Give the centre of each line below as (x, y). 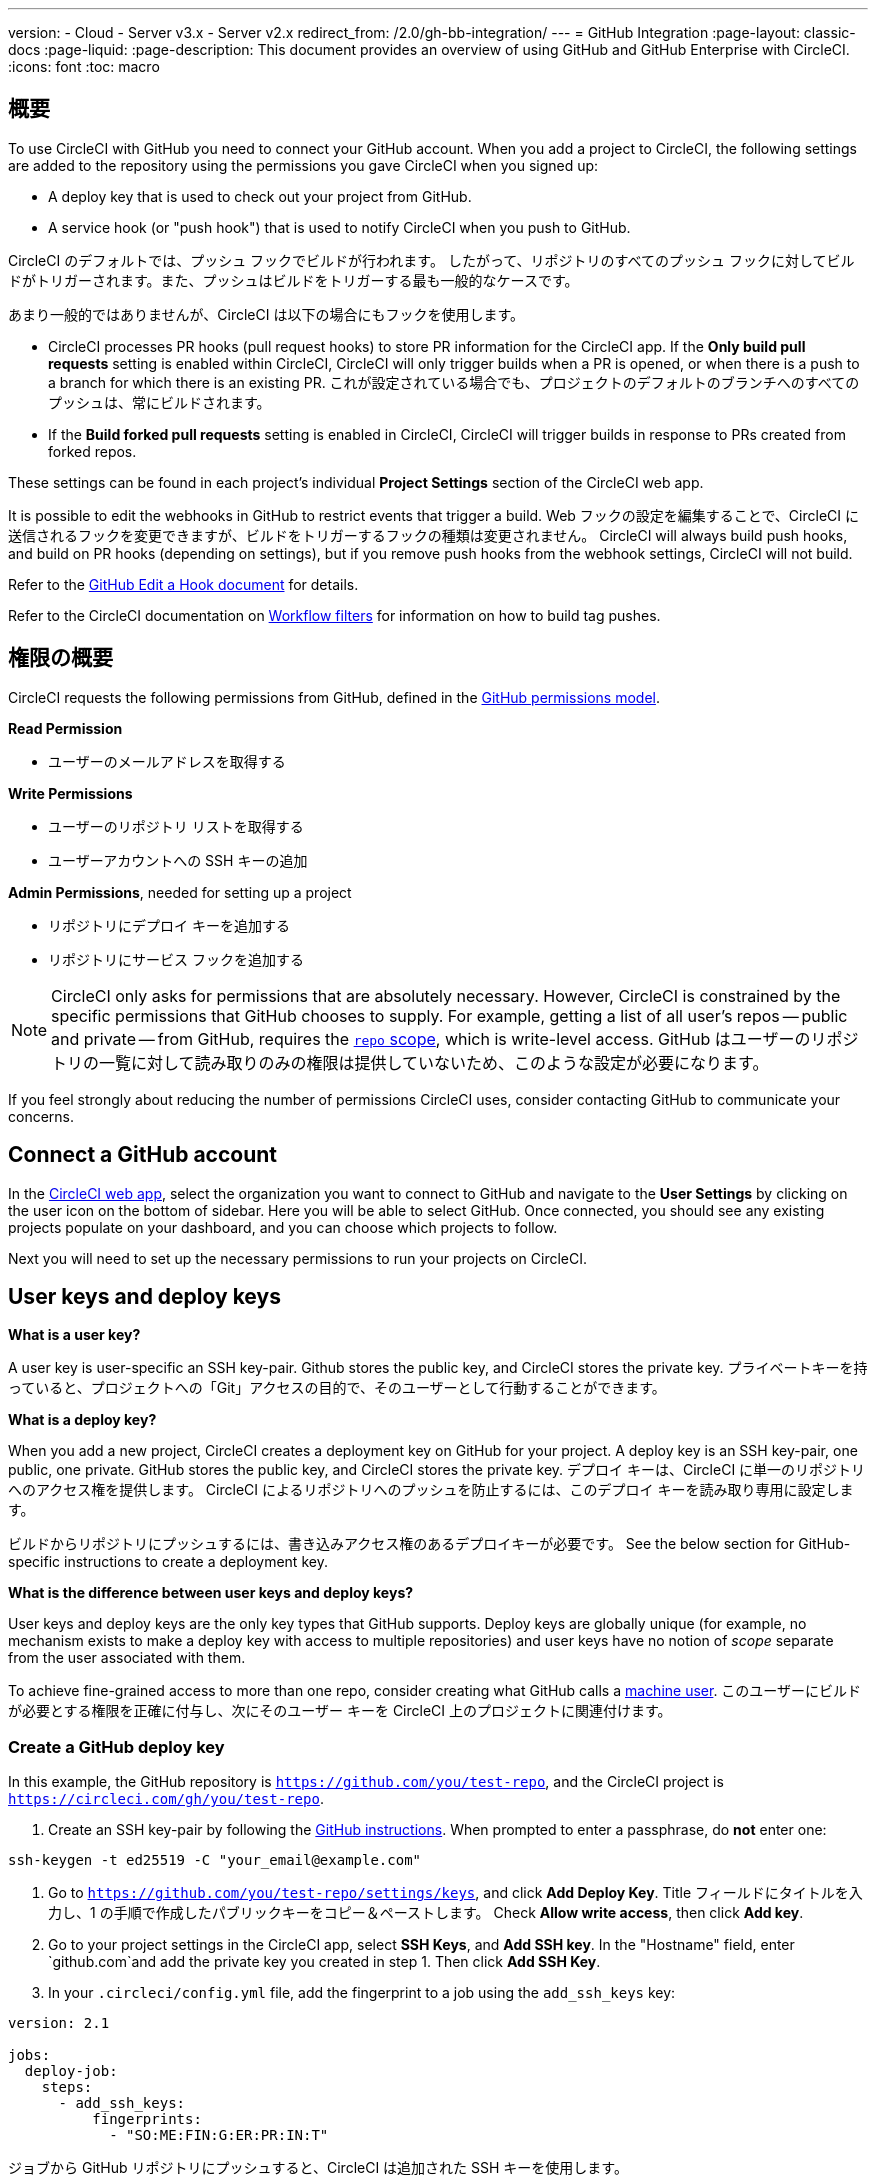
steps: (67, 2087)
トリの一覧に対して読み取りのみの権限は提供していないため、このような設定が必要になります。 (410, 1062)
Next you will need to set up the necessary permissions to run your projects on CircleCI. (298, 1258)
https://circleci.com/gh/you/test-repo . (166, 1799)
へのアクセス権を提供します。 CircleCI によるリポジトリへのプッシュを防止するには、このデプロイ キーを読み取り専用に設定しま (431, 1490)
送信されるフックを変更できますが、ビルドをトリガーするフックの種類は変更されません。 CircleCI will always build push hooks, (428, 535)
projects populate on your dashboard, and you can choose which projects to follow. (283, 1227)
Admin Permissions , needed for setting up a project (180, 892)
